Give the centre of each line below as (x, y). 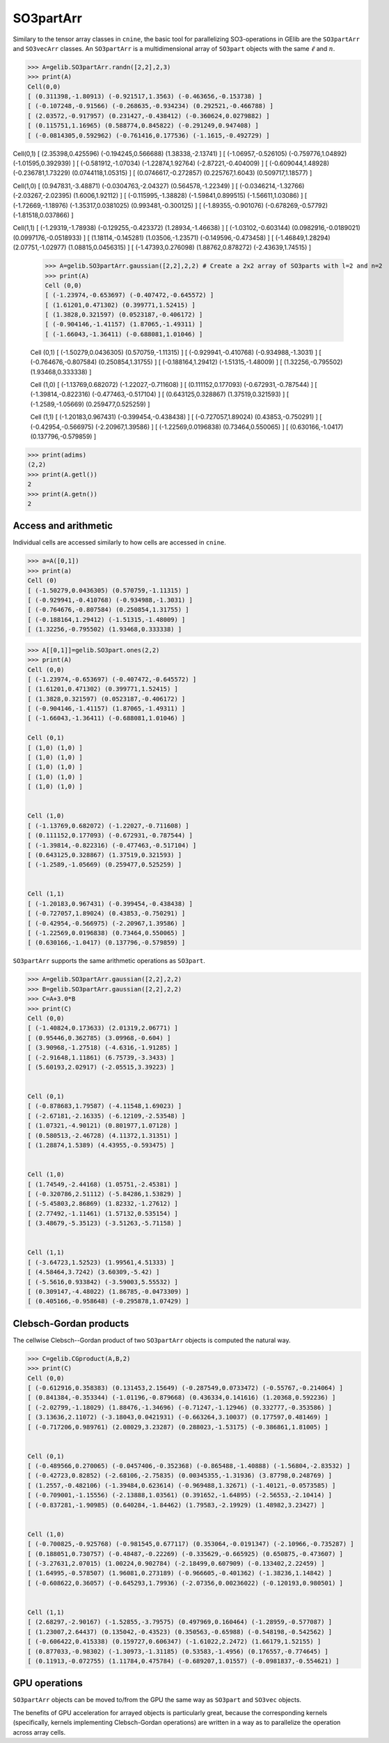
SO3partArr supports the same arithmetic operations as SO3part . (109, 961)
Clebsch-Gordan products (71, 1324)
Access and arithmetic (63, 526)
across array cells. (39, 1732)
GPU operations (48, 1683)
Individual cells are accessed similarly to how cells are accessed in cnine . (119, 542)
